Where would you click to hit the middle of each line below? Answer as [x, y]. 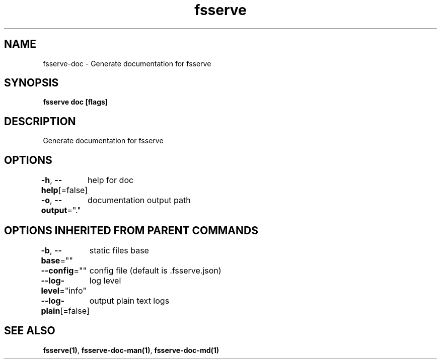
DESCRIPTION [40, 121]
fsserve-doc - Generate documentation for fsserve [127, 63]
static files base [119, 250]
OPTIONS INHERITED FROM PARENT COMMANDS [131, 230]
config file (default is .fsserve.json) [155, 270]
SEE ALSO [30, 331]
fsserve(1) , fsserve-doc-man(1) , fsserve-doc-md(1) [131, 350]
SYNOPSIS [31, 83]
